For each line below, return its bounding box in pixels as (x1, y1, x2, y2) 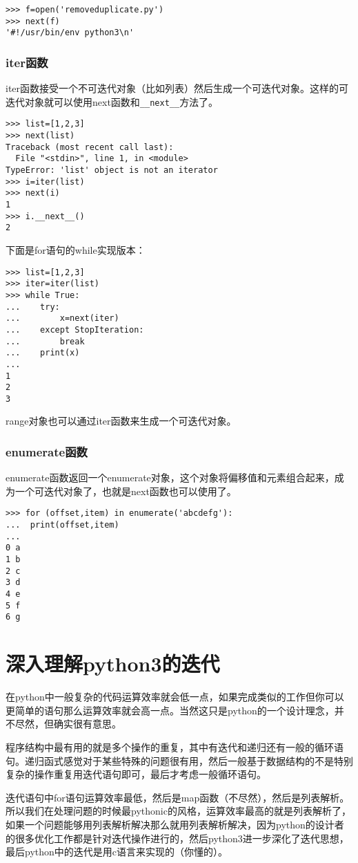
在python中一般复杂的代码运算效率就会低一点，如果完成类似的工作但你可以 (6, 689, 344, 704)
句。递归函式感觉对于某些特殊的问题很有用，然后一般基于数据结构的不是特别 (6, 753, 353, 768)
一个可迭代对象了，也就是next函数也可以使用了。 (14, 483, 237, 498)
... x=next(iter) (6, 313, 119, 324)
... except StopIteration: (6, 324, 144, 335)
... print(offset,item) (6, 520, 119, 530)
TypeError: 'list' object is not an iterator (6, 165, 218, 176)
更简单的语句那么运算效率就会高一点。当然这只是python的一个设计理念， (6, 703, 335, 717)
